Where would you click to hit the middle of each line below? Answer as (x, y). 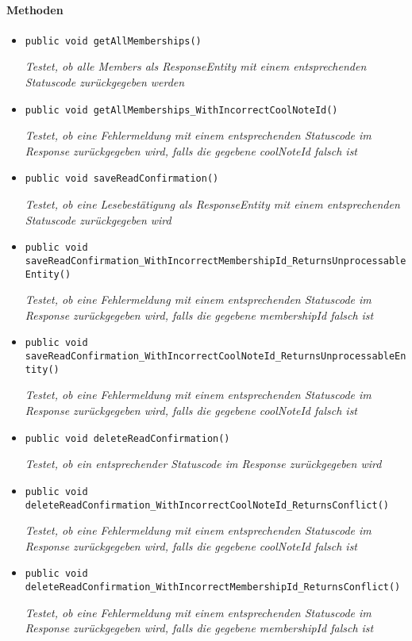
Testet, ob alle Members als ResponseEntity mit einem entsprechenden (196, 66)
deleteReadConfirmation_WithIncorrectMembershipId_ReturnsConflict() (213, 587)
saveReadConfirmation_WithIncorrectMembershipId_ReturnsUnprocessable (216, 261)
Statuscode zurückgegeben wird (98, 219)
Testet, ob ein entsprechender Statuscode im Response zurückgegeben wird (203, 464)
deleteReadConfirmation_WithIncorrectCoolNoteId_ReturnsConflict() (207, 505)
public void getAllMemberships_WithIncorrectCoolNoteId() (181, 110)
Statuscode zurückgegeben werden (105, 82)
